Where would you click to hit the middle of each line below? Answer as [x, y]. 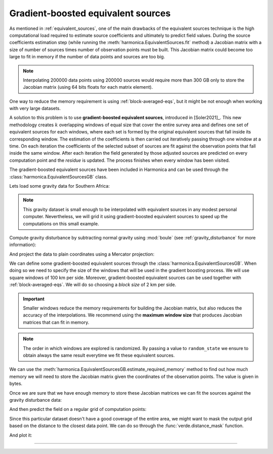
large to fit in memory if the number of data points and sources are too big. [87, 57]
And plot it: [21, 435]
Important [34, 299]
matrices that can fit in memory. [56, 322]
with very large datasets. [35, 109]
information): [23, 245]
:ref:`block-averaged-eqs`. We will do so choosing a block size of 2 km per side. [93, 285]
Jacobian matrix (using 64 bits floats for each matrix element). [88, 87]
